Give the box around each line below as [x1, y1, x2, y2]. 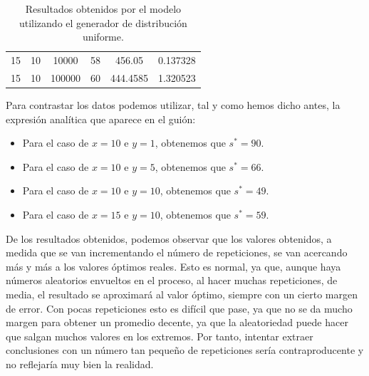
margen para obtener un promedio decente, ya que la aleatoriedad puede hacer [6, 315, 348, 330]
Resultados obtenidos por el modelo [25, 1, 182, 16]
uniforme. [82, 29, 124, 44]
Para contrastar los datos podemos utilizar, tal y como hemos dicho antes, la [6, 97, 341, 112]
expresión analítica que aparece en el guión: [6, 111, 196, 126]
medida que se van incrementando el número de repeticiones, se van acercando [6, 245, 348, 260]
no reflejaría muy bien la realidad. [6, 356, 154, 371]
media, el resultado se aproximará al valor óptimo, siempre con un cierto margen [6, 286, 358, 301]
